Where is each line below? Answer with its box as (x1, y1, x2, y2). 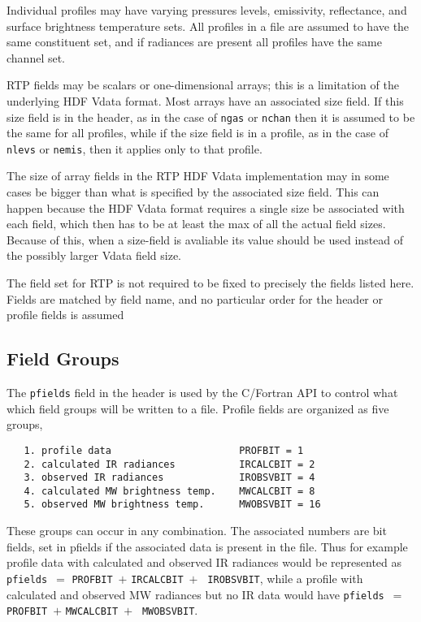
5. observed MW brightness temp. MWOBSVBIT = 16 (24, 499, 321, 511)
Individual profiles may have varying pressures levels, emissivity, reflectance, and (7, 2, 407, 18)
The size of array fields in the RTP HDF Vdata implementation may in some (7, 167, 389, 184)
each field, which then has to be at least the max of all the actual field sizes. (7, 215, 386, 232)
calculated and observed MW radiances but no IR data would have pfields (7, 585, 384, 603)
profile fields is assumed (7, 306, 124, 323)
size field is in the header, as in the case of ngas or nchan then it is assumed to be (7, 108, 415, 125)
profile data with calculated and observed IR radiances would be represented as (7, 554, 402, 571)
